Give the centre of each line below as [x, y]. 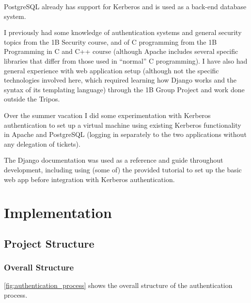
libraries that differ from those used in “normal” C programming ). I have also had [126, 60]
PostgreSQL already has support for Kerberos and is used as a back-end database [125, 6]
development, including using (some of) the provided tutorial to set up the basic [123, 169]
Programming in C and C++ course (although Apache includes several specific [121, 51]
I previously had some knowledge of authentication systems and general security [123, 32]
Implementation [58, 212]
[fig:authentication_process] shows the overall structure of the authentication [118, 285]
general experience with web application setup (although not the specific [111, 70]
